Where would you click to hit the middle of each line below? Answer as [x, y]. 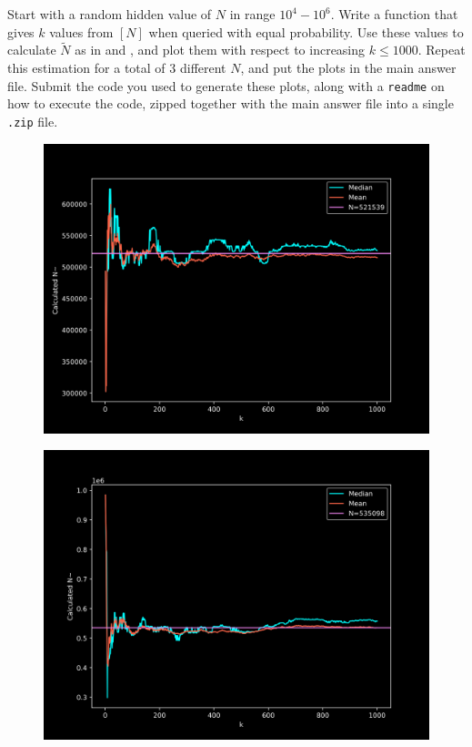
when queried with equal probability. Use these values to [306, 31]
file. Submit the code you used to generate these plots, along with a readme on [226, 85]
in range [252, 14]
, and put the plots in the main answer [348, 67]
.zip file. [33, 121]
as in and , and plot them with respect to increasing [220, 50]
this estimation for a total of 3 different [117, 67]
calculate [32, 50]
